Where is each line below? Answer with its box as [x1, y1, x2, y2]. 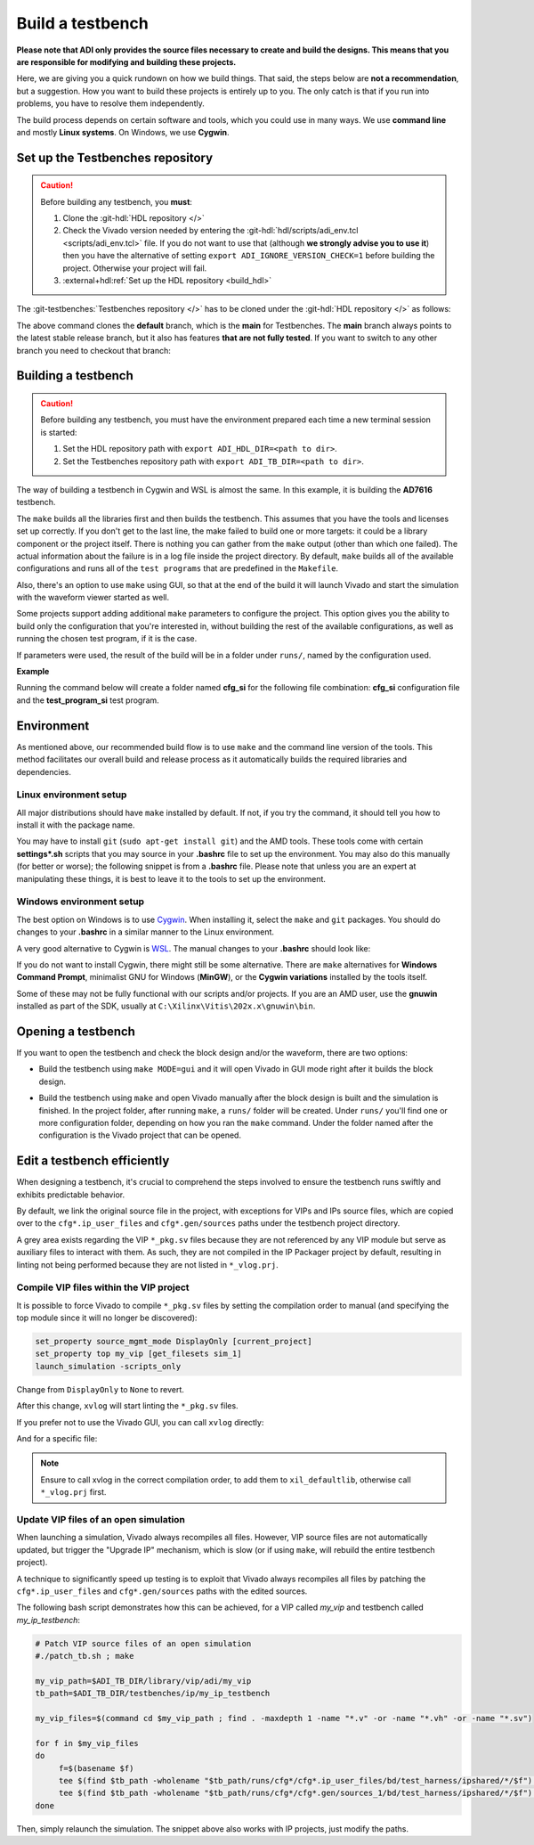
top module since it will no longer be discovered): [16, 1312, 198, 1323]
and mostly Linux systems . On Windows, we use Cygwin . [16, 127, 231, 137]
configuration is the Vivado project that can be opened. [38, 1130, 242, 1140]
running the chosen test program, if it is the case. [16, 633, 198, 644]
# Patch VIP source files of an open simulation [35, 1638, 252, 1648]
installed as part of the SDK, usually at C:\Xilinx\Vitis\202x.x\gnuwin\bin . [16, 1000, 316, 1011]
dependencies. [16, 766, 71, 777]
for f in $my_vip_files [35, 1738, 140, 1748]
